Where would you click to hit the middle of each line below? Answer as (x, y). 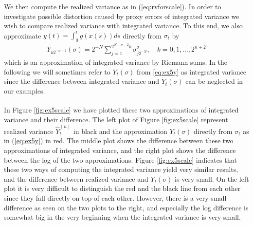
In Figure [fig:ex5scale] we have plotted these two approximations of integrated (121, 109)
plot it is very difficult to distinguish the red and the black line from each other (122, 188)
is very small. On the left (212, 178)
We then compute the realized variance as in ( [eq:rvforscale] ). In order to (113, 6)
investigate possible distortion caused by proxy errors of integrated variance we (122, 16)
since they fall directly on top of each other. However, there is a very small (115, 197)
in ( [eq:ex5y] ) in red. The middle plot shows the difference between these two (119, 141)
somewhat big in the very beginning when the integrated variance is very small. (122, 217)
